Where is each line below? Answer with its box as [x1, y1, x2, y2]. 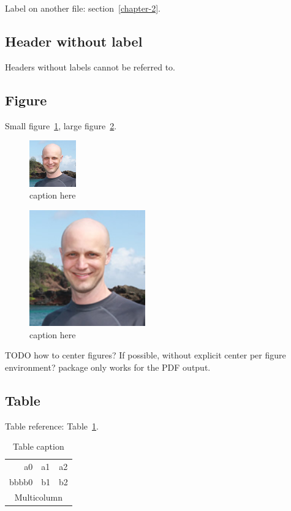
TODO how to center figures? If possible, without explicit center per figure [5, 349, 286, 361]
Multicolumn [14, 490, 62, 503]
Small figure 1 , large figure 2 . [5, 119, 117, 132]
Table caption [13, 440, 64, 453]
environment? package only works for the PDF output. [5, 360, 211, 373]
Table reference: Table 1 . [5, 419, 99, 432]
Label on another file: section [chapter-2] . [5, 2, 161, 14]
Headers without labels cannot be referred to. [5, 60, 175, 73]
